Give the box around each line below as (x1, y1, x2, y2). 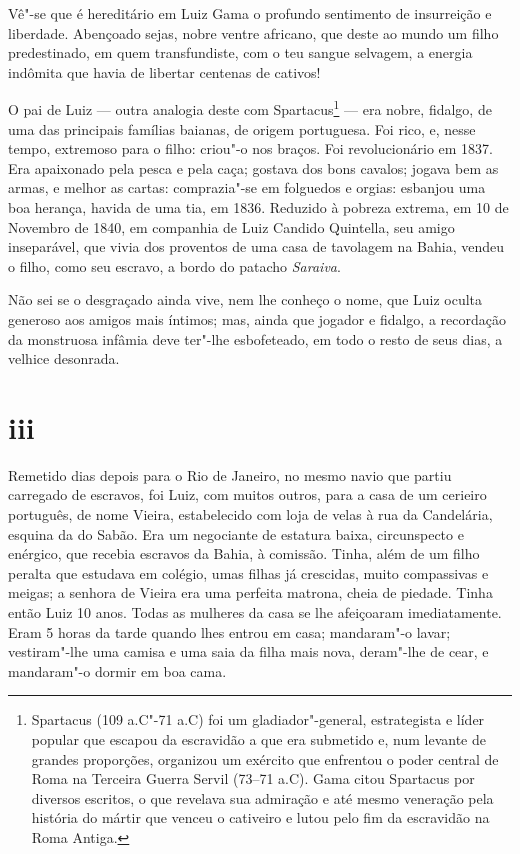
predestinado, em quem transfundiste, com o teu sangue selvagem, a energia (8, 42, 473, 63)
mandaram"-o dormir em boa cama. (8, 660, 227, 681)
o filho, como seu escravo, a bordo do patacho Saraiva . (8, 255, 341, 276)
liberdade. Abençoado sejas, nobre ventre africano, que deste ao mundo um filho (8, 22, 499, 43)
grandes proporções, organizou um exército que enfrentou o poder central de (31, 748, 499, 769)
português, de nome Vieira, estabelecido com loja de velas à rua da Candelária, (8, 504, 493, 525)
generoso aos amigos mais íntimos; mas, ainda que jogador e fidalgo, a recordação (8, 308, 506, 329)
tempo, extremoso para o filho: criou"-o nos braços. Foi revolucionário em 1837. (8, 138, 493, 159)
